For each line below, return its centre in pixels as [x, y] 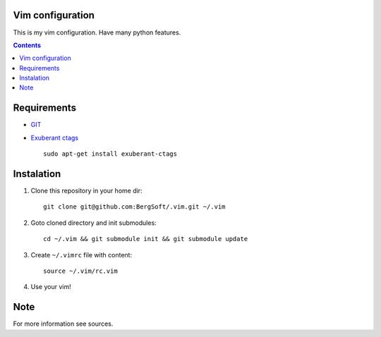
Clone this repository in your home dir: [86, 191]
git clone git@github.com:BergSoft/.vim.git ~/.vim [134, 207]
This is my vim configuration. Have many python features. [97, 32]
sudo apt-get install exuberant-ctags [110, 154]
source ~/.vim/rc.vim [80, 271]
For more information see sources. [63, 324]
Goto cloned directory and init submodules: [93, 223]
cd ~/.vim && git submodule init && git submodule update [146, 239]
